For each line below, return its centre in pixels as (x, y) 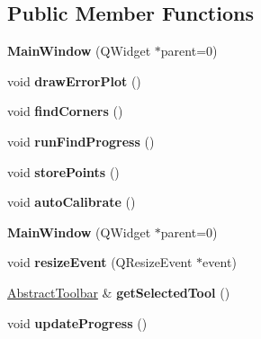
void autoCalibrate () (72, 202)
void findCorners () (65, 111)
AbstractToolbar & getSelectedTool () (119, 292)
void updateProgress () (77, 322)
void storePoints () (63, 171)
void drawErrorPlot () (74, 80)
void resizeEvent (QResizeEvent (100, 262)
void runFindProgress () (81, 141)
